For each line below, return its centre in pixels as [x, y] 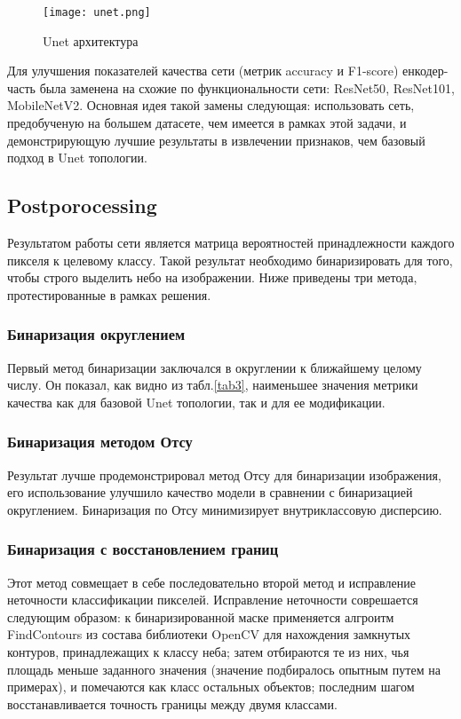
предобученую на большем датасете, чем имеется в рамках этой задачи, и [207, 123]
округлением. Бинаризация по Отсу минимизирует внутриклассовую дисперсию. [225, 509]
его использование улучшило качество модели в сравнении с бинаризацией [210, 492]
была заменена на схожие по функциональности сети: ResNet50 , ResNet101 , [247, 87]
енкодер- [425, 71]
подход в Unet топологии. [77, 158]
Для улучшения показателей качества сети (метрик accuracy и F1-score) [203, 71]
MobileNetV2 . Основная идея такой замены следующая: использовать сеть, [211, 105]
